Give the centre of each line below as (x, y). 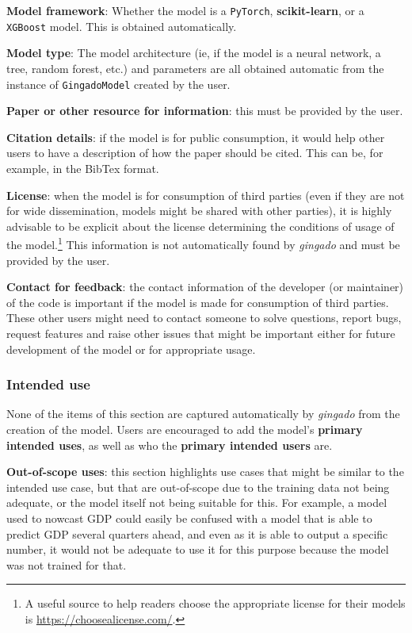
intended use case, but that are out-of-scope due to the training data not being (198, 487)
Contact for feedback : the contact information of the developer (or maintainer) (205, 287)
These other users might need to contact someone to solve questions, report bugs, (204, 318)
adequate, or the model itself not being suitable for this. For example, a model (197, 503)
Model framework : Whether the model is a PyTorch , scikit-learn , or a (185, 10)
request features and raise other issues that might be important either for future (201, 333)
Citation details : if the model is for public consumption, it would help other (196, 137)
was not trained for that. (67, 564)
